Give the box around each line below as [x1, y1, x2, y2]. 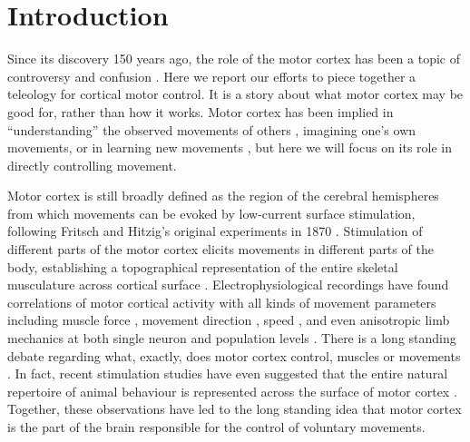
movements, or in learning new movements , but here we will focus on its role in [7, 138, 453, 157]
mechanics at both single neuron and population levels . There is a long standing [7, 329, 456, 348]
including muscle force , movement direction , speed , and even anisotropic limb [7, 310, 450, 329]
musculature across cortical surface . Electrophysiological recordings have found [7, 275, 449, 294]
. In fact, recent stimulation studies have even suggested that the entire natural [7, 364, 448, 383]
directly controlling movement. [7, 155, 177, 174]
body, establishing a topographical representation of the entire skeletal [7, 257, 398, 276]
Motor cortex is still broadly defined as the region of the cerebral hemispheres [7, 186, 439, 205]
